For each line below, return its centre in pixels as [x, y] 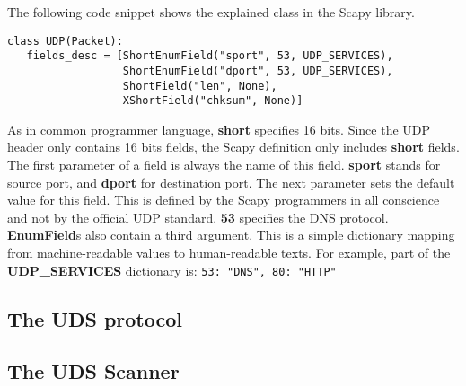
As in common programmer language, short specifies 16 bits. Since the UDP [219, 129]
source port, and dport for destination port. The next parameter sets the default [231, 182]
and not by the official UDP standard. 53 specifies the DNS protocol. [198, 217]
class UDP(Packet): [65, 41]
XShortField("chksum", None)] [213, 101]
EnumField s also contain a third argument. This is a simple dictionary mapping [231, 235]
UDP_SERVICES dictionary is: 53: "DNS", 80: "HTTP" [172, 270]
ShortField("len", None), [200, 86]
